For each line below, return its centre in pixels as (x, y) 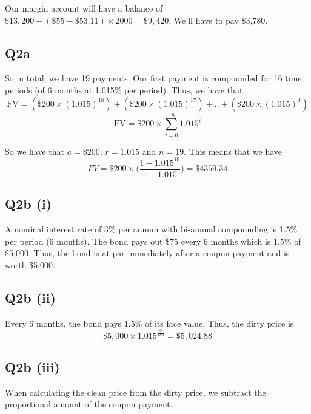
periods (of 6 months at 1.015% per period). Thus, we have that (124, 90)
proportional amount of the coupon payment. (89, 404)
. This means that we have (233, 151)
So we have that (35, 151)
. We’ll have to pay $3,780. (218, 20)
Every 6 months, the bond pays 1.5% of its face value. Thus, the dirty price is (149, 323)
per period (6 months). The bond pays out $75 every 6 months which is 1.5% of (153, 241)
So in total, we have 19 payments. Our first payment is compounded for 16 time (153, 78)
